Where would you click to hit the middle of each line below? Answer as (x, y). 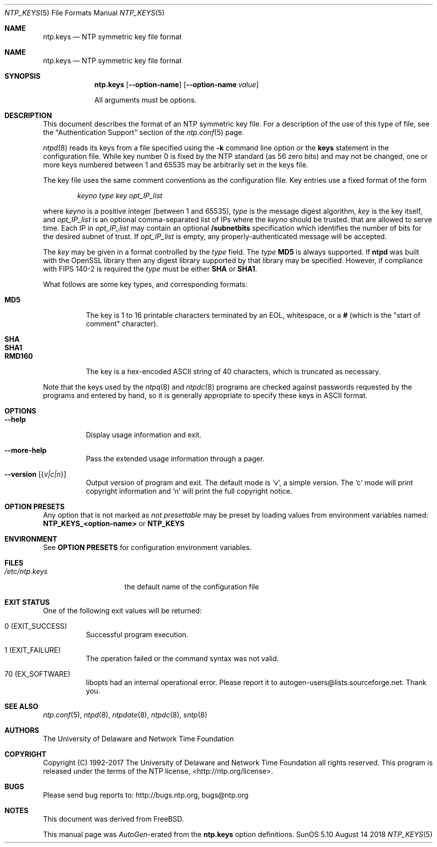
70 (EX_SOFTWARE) (38, 674)
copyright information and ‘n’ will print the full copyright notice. (189, 491)
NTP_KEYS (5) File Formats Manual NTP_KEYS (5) (85, 13)
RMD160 (19, 356)
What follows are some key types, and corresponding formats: (145, 284)
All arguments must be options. (146, 100)
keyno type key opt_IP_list (120, 196)
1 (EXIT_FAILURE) (33, 650)
